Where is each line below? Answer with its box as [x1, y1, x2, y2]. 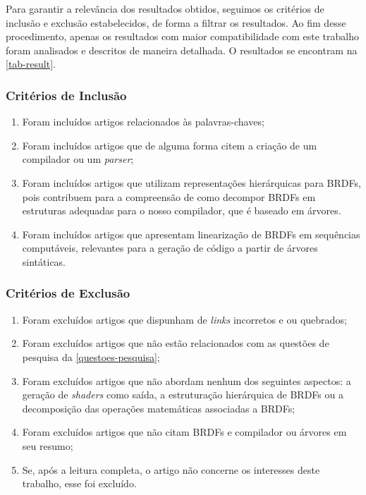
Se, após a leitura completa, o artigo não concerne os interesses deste [22, 462, 320, 477]
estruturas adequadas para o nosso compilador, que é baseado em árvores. [22, 203, 341, 218]
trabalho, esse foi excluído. [22, 476, 137, 491]
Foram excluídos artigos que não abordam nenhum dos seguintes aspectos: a [22, 373, 351, 388]
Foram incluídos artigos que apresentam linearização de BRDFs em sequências [22, 226, 360, 241]
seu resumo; [22, 438, 73, 453]
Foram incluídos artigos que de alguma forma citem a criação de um [22, 137, 317, 152]
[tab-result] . [6, 56, 56, 71]
